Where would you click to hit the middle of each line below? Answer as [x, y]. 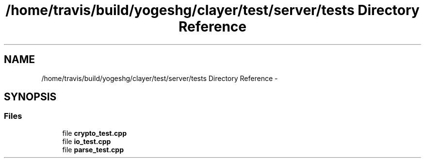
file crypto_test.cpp [94, 133]
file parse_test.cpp [93, 149]
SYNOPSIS [30, 97]
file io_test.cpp [87, 141]
